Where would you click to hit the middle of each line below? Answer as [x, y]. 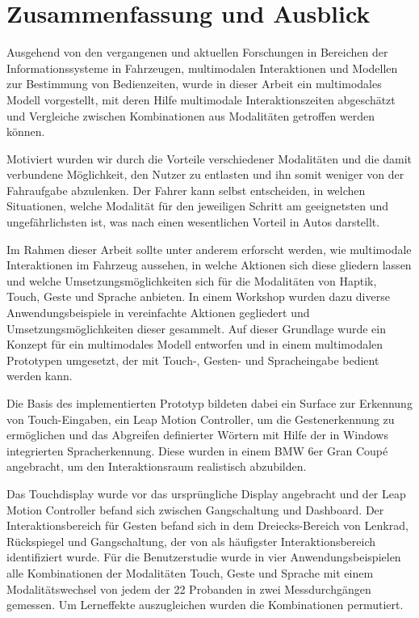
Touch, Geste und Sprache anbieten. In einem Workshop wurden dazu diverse [198, 296]
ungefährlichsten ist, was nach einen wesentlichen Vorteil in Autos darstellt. [193, 222]
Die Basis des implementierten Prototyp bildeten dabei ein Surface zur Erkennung [209, 403]
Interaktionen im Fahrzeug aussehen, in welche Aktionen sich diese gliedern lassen [209, 265]
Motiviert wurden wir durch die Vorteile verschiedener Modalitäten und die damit [209, 158]
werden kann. [40, 376]
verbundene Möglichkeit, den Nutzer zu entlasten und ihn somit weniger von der [205, 174]
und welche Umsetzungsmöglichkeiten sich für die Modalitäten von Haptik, [192, 280]
